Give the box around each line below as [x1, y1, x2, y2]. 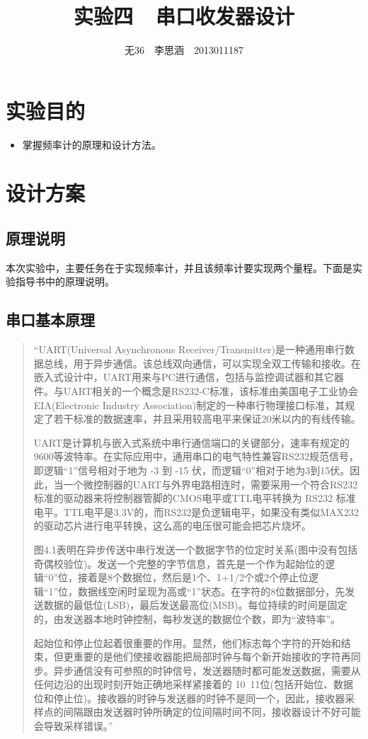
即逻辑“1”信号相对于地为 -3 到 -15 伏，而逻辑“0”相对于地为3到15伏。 [33, 462, 350, 477]
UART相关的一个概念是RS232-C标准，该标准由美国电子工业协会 [63, 384, 358, 398]
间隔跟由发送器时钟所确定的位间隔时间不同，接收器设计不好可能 [63, 704, 361, 719]
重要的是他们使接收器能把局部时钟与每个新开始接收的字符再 [73, 649, 351, 664]
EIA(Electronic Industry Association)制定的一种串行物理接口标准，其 [33, 397, 345, 412]
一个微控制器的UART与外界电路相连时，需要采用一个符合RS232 [63, 476, 358, 491]
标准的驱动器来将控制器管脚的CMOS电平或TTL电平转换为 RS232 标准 [33, 491, 356, 505]
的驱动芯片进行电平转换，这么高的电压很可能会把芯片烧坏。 [33, 518, 311, 533]
